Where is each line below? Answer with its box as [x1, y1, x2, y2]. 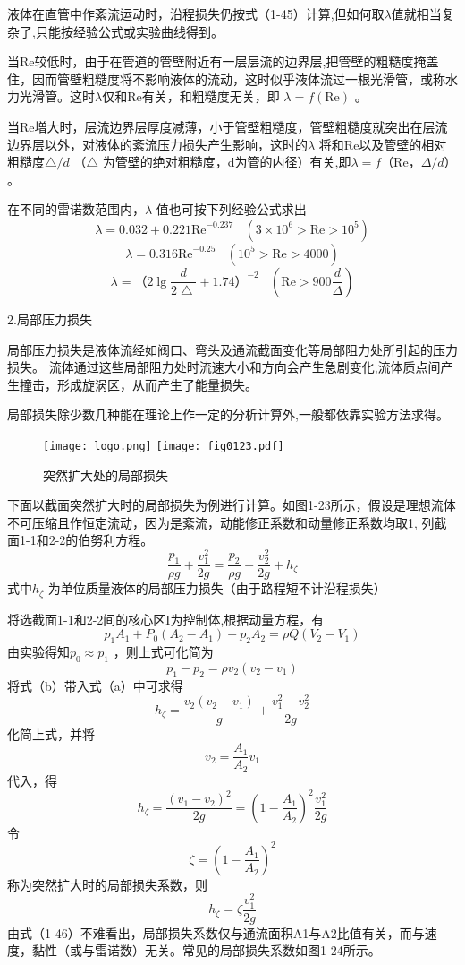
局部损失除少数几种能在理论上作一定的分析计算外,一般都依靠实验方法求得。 [7, 405, 449, 424]
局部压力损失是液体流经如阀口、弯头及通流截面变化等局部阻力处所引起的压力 [7, 340, 458, 358]
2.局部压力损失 [7, 309, 92, 328]
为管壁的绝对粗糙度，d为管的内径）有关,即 [102, 152, 351, 171]
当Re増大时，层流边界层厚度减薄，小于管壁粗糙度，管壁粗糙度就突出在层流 [7, 116, 448, 135]
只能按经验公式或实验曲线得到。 [35, 22, 224, 40]
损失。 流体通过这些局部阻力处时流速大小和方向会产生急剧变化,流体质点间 [7, 358, 441, 376]
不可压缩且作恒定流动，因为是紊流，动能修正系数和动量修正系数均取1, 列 [7, 513, 435, 531]
